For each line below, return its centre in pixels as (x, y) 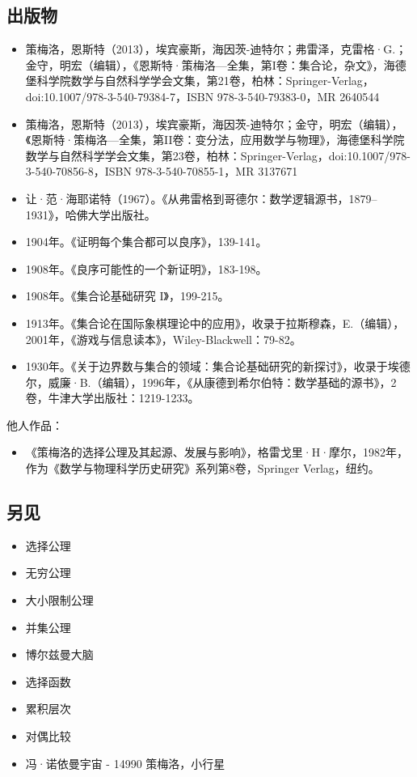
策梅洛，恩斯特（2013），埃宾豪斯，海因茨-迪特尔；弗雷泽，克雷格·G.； (216, 49)
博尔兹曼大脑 (59, 654)
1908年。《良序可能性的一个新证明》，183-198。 (146, 268)
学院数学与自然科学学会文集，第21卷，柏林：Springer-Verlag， (211, 81)
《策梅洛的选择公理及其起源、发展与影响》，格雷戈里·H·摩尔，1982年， (217, 452)
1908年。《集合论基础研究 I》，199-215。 (127, 296)
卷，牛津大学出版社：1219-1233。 (112, 398)
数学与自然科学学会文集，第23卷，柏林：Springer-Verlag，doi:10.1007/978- (218, 155)
